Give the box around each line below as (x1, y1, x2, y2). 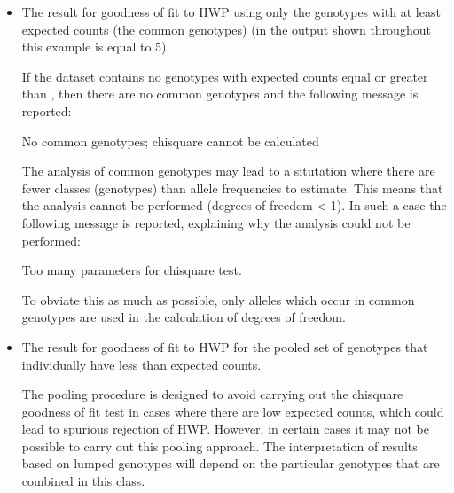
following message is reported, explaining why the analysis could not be (21, 213, 411, 231)
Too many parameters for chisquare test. (21, 261, 242, 279)
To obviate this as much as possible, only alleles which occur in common (21, 290, 415, 309)
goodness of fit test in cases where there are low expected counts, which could (21, 402, 444, 420)
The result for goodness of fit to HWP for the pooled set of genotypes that (21, 337, 428, 356)
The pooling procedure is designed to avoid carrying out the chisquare (21, 385, 403, 403)
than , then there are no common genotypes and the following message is (21, 84, 419, 103)
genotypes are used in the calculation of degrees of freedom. (21, 308, 346, 326)
